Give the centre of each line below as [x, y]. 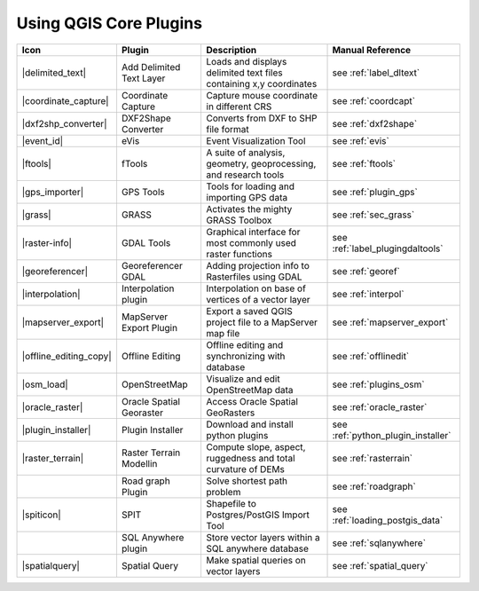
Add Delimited [151, 67]
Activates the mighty [249, 209]
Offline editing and [245, 344]
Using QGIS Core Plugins [110, 23]
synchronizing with [246, 356]
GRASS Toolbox [239, 220]
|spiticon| [41, 515]
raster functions [239, 254]
